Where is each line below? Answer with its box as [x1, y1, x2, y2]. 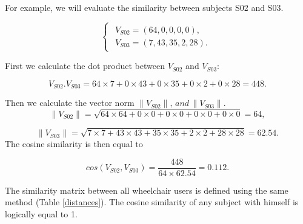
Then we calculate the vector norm [5, 96, 135, 109]
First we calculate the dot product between [5, 59, 165, 72]
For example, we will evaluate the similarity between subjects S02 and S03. [5, 1, 284, 13]
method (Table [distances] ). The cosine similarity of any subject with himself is [5, 196, 299, 208]
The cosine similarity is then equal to [5, 137, 143, 150]
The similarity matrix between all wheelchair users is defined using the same [5, 183, 288, 196]
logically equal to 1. [5, 207, 78, 220]
